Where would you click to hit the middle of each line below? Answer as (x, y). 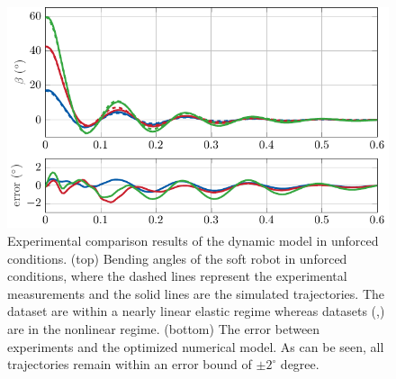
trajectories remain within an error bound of (130, 364)
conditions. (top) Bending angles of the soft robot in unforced (177, 258)
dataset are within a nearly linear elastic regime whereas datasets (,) (196, 311)
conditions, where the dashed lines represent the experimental (177, 276)
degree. (300, 364)
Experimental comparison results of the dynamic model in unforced (193, 240)
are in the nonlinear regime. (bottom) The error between (164, 328)
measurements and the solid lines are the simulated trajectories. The (196, 293)
